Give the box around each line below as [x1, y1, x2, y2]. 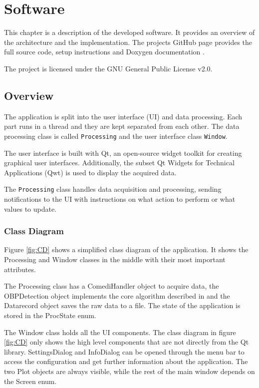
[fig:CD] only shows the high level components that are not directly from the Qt [4, 337, 249, 347]
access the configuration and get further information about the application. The [4, 356, 248, 367]
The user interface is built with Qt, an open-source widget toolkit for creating [4, 147, 242, 158]
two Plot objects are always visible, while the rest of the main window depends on [4, 366, 255, 376]
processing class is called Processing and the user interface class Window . [4, 130, 228, 141]
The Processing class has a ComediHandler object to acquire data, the [4, 281, 219, 291]
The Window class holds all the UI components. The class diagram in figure [4, 327, 236, 337]
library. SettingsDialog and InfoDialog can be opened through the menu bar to [4, 346, 245, 357]
